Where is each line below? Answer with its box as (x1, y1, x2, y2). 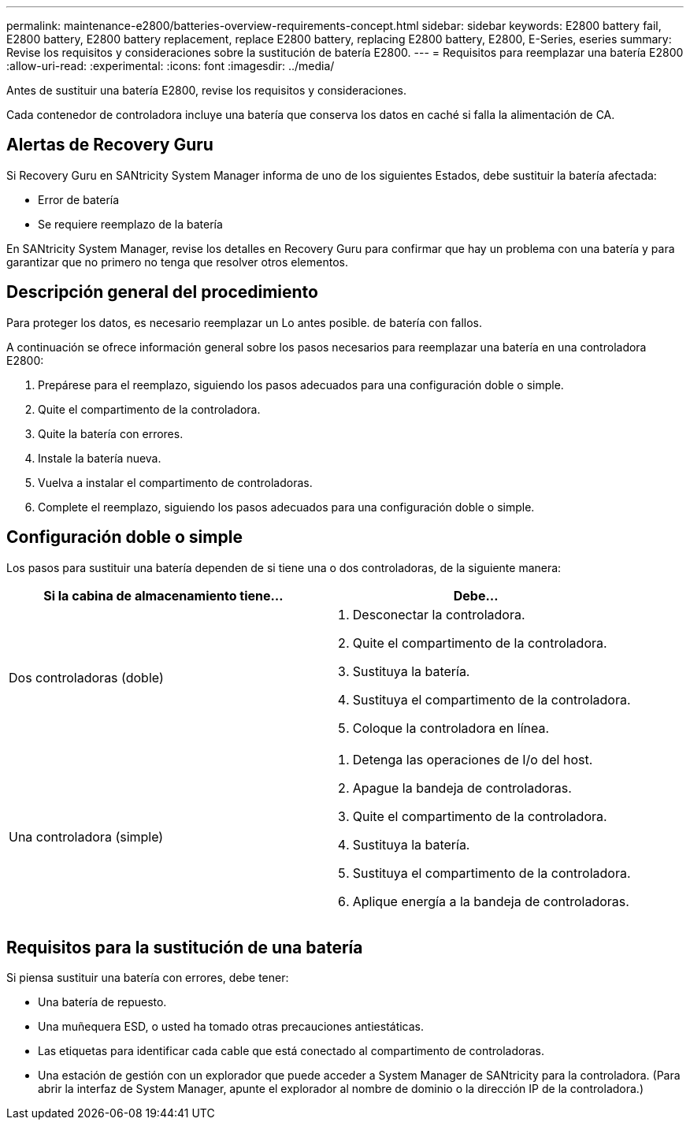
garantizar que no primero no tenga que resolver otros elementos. (6, 255, 348, 269)
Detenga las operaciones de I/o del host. (352, 751, 593, 767)
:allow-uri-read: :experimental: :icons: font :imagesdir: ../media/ (6, 59, 335, 72)
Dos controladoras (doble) (9, 669, 164, 686)
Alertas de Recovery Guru (6, 135, 213, 155)
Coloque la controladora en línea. (352, 719, 550, 736)
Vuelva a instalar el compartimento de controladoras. (38, 475, 313, 489)
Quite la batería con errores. (38, 426, 184, 440)
